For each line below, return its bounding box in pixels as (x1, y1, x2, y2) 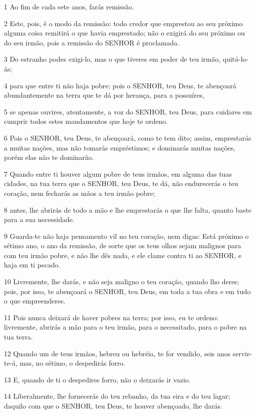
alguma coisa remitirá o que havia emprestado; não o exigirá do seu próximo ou (4, 28, 245, 38)
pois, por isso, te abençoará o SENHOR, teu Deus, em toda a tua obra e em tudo (4, 286, 251, 296)
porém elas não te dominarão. (4, 152, 94, 162)
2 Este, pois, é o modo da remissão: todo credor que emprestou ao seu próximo (4, 18, 243, 28)
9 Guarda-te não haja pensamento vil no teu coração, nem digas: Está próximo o (4, 230, 249, 241)
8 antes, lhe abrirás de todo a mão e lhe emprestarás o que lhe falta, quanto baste (4, 204, 252, 215)
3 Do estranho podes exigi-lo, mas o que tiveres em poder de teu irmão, (4, 54, 221, 64)
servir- (232, 348, 252, 358)
